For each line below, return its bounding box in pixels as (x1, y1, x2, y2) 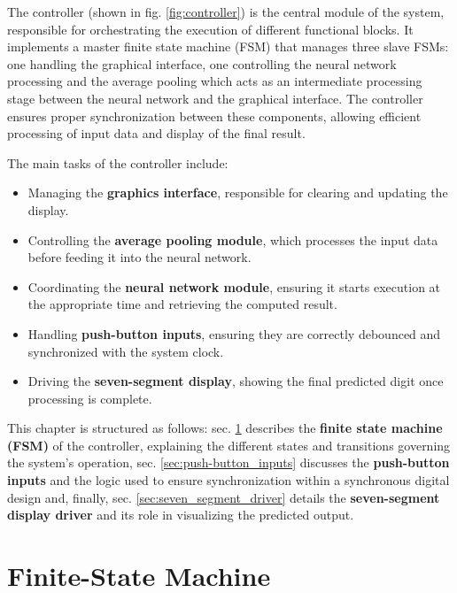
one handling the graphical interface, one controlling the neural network (7, 54, 397, 73)
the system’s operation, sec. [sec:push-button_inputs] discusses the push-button (7, 453, 450, 472)
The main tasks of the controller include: (7, 153, 228, 172)
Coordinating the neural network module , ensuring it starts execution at (27, 277, 441, 296)
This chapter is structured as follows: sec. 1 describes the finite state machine (7, 419, 443, 437)
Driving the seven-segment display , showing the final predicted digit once (27, 372, 444, 390)
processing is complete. (27, 389, 152, 407)
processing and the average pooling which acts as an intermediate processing (7, 72, 422, 90)
